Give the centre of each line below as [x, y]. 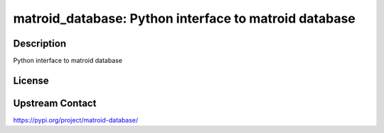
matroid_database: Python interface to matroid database [184, 18]
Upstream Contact [55, 103]
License [31, 80]
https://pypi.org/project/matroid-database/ [76, 120]
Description [40, 44]
